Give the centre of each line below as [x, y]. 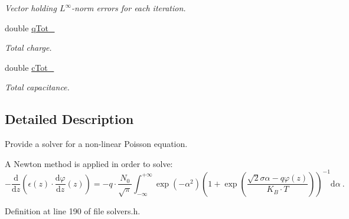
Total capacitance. [37, 87]
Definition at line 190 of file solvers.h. [73, 210]
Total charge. [28, 48]
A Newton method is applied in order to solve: [89, 163]
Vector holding [31, 8]
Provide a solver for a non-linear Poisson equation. [96, 144]
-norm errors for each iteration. [129, 8]
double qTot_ [30, 27]
